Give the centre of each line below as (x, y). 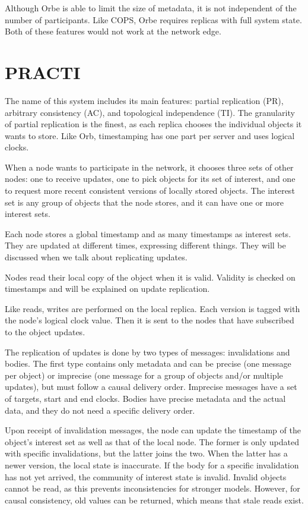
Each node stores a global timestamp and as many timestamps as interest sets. (148, 233)
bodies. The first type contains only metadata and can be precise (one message (148, 363)
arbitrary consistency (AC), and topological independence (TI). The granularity (150, 112)
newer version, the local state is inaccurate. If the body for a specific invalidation (152, 465)
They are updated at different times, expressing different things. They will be (145, 245)
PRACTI (43, 72)
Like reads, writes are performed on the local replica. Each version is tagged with (153, 308)
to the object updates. (45, 332)
